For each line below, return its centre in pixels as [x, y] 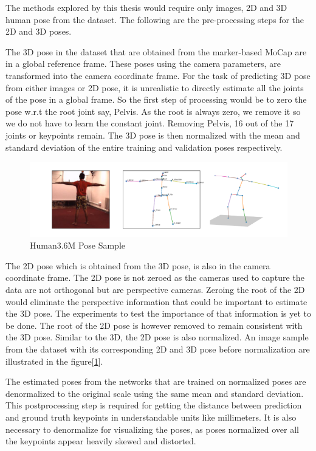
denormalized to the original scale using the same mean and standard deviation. [155, 393]
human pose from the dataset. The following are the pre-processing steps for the [155, 19]
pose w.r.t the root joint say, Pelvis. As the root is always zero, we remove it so [153, 111]
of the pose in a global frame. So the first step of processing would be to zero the [156, 99]
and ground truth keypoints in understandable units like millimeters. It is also [151, 417]
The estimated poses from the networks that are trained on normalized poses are [156, 381]
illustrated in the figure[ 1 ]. [54, 361]
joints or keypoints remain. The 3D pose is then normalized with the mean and [153, 135]
